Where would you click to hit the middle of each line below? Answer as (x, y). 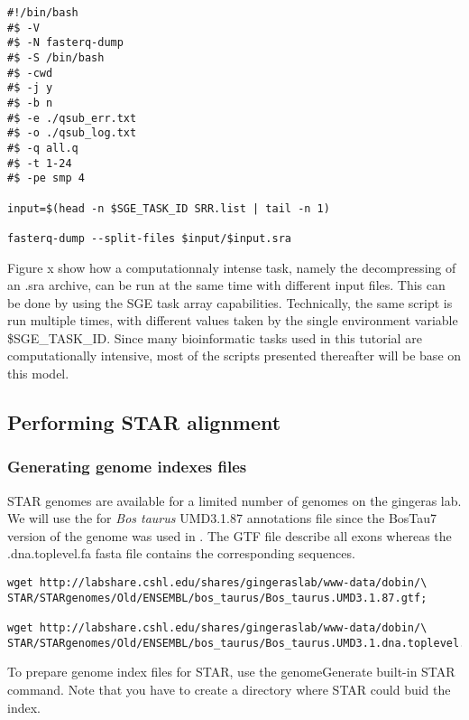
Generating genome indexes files (127, 467)
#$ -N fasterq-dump (65, 43)
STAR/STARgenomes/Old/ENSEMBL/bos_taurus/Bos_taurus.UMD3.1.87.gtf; (217, 598)
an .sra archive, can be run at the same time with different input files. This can (226, 285)
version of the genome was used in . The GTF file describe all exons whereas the (230, 535)
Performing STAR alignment (144, 422)
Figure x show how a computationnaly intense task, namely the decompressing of (232, 267)
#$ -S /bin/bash (56, 57)
